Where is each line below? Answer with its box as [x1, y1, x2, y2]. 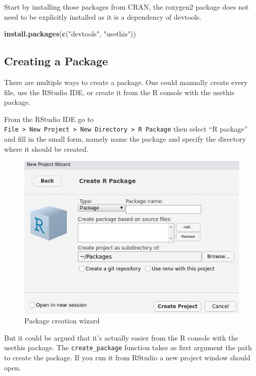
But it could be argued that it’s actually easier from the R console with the [4, 332, 238, 343]
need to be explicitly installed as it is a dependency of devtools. [4, 11, 202, 22]
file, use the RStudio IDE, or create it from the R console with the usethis [4, 87, 235, 97]
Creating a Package [4, 53, 108, 69]
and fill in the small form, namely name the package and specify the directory [4, 134, 246, 144]
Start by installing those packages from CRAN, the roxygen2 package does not [4, 2, 249, 12]
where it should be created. [4, 143, 89, 154]
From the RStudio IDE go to [4, 113, 94, 124]
